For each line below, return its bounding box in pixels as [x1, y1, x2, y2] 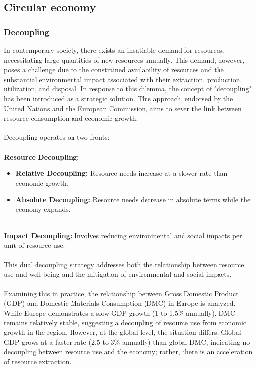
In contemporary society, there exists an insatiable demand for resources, [4, 45, 224, 55]
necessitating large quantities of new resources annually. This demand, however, [4, 54, 245, 65]
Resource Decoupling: [4, 151, 79, 162]
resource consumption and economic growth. [4, 113, 138, 123]
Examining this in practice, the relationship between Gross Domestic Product [4, 288, 239, 298]
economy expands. [15, 204, 71, 214]
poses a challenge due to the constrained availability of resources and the [4, 64, 224, 75]
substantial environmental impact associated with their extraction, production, [4, 74, 242, 84]
